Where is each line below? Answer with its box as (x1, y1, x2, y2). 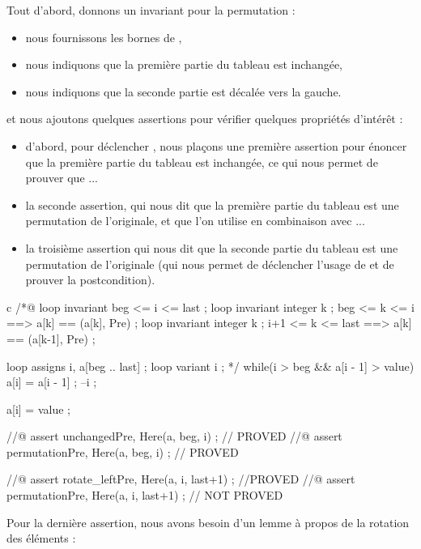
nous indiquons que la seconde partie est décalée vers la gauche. (25, 83, 342, 100)
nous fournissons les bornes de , (25, 28, 182, 45)
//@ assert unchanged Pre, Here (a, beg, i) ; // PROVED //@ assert (6, 428, 342, 445)
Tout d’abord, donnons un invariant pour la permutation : (6, 2, 296, 18)
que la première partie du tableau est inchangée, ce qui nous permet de (25, 153, 378, 170)
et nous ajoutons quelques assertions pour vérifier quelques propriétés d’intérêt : (6, 110, 403, 127)
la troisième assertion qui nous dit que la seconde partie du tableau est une (25, 239, 398, 256)
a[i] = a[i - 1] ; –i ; (6, 373, 97, 390)
